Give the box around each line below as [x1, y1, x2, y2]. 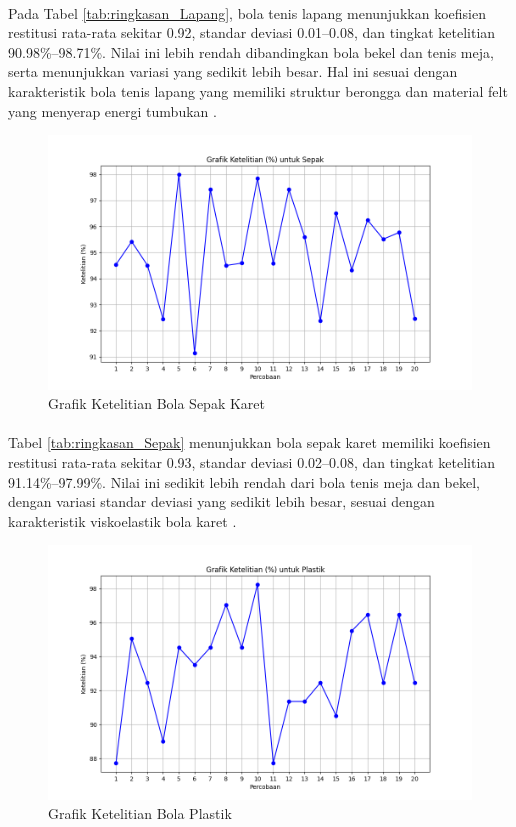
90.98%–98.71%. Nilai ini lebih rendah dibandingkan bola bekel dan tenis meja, [8, 41, 494, 62]
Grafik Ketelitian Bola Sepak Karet [48, 393, 265, 414]
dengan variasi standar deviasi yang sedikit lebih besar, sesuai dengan [8, 491, 435, 512]
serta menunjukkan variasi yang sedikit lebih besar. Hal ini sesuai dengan [8, 61, 458, 82]
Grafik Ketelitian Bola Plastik [48, 803, 232, 824]
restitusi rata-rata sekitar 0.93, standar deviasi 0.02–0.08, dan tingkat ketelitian [8, 451, 496, 472]
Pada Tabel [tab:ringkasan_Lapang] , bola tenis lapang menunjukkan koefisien [8, 2, 486, 23]
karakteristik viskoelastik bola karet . [8, 510, 237, 531]
